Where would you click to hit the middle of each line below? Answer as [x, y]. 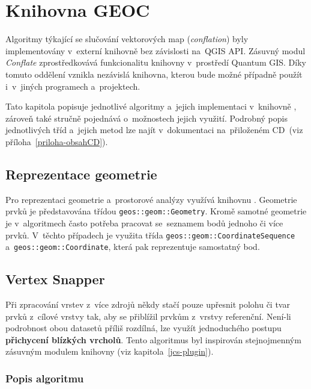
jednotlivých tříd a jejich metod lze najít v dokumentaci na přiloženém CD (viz [154, 130]
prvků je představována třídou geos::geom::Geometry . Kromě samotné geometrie [156, 211]
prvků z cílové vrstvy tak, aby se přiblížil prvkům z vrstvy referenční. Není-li [148, 316]
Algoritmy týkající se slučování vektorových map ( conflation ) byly [127, 39]
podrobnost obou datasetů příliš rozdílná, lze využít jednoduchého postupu [143, 328]
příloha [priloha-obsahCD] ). [57, 141]
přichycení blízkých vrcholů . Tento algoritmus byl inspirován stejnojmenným [153, 339]
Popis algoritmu [45, 378]
